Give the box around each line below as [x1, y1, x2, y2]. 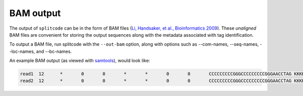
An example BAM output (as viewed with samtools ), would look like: [9, 58, 150, 64]
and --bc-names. [36, 48, 72, 54]
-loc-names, [9, 48, 35, 54]
